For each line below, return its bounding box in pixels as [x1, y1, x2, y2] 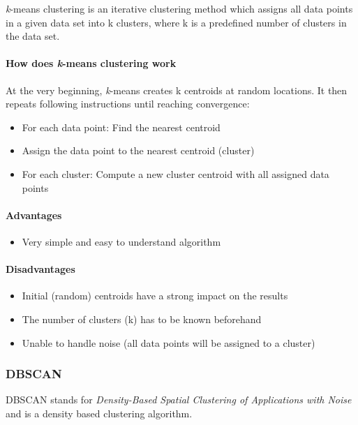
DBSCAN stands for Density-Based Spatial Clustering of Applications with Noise [6, 392, 352, 407]
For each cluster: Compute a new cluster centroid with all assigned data [22, 166, 329, 181]
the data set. [6, 29, 60, 43]
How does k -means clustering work [6, 56, 177, 70]
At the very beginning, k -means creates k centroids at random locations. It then [6, 82, 348, 97]
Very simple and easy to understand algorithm [22, 234, 221, 248]
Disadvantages [6, 262, 75, 276]
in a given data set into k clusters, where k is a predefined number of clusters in [6, 15, 347, 29]
